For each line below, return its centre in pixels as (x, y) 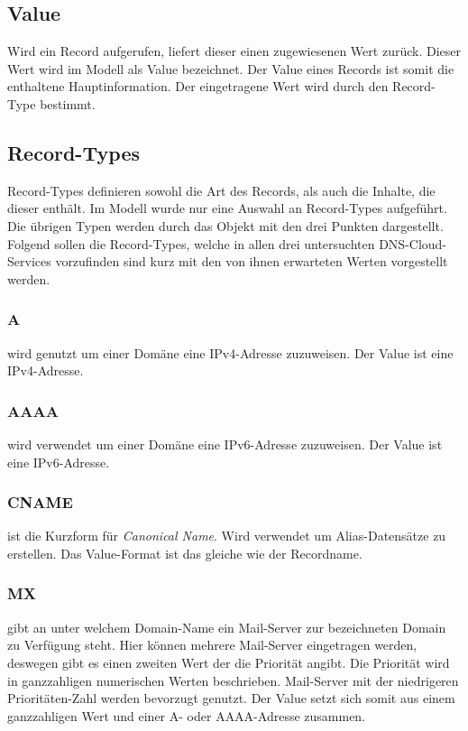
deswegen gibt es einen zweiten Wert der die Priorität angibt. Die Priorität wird (229, 662)
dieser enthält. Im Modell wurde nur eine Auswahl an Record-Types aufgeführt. (227, 208)
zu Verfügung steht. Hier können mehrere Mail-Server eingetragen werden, (212, 645)
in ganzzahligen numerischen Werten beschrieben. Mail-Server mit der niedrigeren (233, 680)
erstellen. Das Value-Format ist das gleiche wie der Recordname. (185, 553)
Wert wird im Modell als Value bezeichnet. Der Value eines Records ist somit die (231, 68)
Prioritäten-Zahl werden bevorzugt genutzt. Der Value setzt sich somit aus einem (231, 698)
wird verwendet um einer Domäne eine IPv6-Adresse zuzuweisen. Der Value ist (225, 444)
